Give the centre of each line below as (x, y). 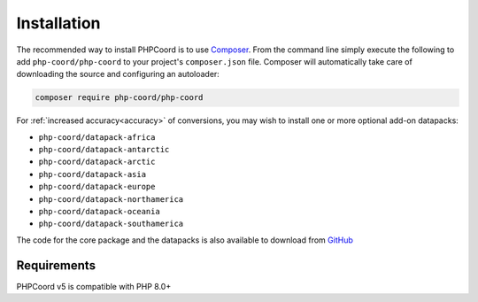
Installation (58, 23)
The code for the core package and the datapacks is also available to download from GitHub (185, 240)
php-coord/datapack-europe (97, 187)
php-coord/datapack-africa (97, 137)
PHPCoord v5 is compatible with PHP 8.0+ (94, 286)
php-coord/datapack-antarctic (104, 150)
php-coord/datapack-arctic (97, 162)
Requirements (56, 265)
